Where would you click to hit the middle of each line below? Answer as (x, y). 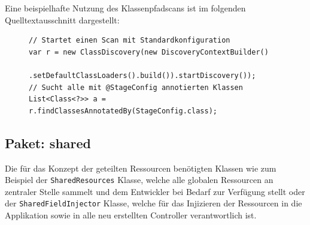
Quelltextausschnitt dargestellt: (62, 19)
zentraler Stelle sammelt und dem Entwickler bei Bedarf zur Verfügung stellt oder (155, 191)
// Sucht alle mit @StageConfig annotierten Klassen (136, 87)
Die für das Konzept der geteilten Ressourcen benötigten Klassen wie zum (141, 168)
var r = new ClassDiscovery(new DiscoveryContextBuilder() (149, 52)
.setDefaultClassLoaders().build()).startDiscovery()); (142, 75)
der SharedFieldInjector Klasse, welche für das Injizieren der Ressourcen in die (154, 203)
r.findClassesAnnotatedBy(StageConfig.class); (123, 111)
